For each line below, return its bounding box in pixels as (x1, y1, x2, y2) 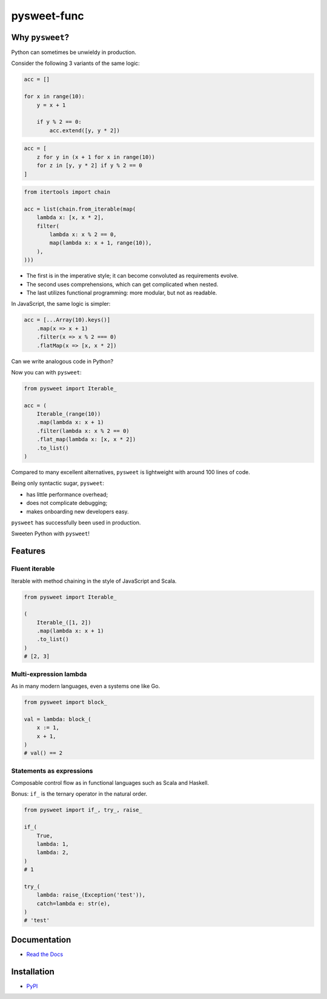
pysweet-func (11, 9, 84, 22)
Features (11, 546, 45, 557)
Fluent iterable (11, 564, 55, 573)
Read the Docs (26, 950, 64, 958)
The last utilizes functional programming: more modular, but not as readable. (26, 289, 217, 296)
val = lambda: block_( (24, 716, 91, 722)
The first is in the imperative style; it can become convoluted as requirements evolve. (26, 272, 239, 279)
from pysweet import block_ (24, 699, 107, 705)
